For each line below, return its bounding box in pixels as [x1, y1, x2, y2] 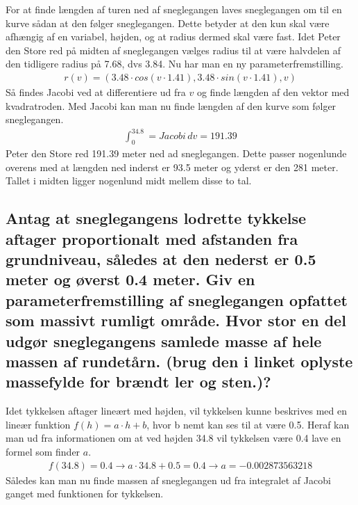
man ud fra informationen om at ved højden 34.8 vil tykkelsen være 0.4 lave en [6, 431, 341, 445]
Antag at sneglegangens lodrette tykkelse [6, 207, 307, 229]
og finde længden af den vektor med [196, 85, 350, 99]
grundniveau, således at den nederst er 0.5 [6, 248, 316, 270]
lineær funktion [6, 417, 71, 431]
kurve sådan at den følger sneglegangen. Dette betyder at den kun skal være [6, 15, 330, 30]
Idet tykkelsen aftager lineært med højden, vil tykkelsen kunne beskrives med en [6, 403, 347, 418]
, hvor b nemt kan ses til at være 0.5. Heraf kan [146, 417, 350, 431]
